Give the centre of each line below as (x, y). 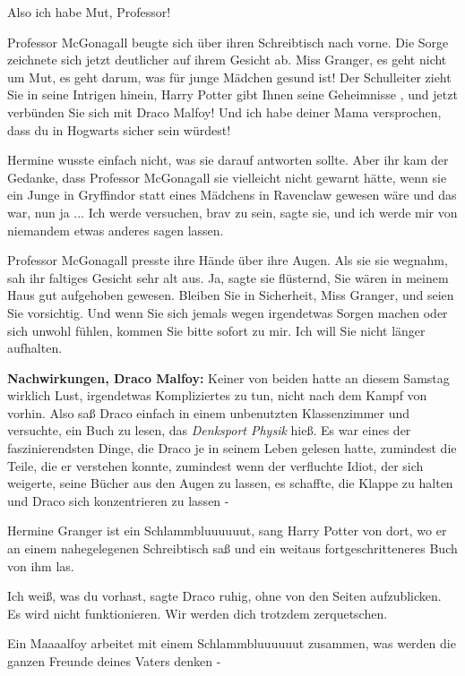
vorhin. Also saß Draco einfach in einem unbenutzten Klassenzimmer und (209, 412)
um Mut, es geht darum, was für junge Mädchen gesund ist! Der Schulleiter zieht (229, 77)
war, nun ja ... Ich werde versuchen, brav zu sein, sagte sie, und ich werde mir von (232, 212)
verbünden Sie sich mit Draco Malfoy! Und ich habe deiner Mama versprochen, (224, 111)
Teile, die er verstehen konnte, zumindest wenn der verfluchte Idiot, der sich (215, 465)
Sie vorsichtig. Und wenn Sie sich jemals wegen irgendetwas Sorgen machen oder (228, 312)
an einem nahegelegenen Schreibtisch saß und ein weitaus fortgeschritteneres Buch (232, 548)
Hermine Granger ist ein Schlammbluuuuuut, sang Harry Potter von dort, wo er (227, 531)
